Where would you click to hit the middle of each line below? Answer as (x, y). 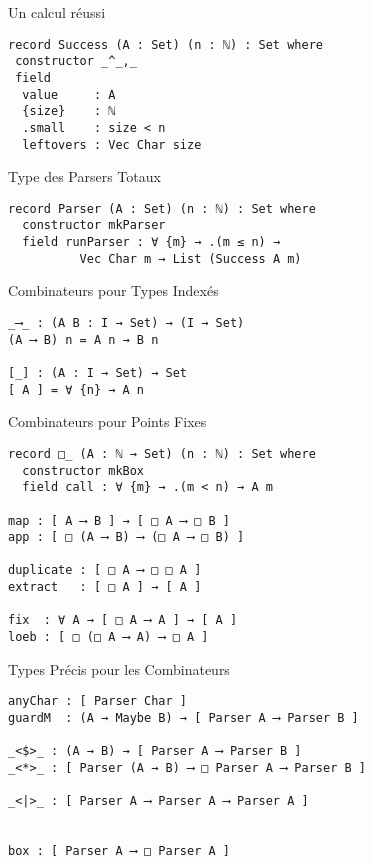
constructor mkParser (94, 225)
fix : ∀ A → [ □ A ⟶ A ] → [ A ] (123, 620)
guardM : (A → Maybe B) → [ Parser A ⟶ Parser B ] (183, 718)
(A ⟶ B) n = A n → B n (83, 339)
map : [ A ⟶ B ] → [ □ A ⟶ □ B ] (119, 520)
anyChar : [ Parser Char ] (97, 701)
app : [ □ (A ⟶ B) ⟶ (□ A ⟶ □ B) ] (126, 537)
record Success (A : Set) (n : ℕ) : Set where (165, 44)
